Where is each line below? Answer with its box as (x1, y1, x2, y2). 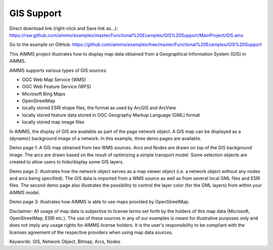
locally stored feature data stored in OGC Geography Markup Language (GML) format (22, 112, 200, 118)
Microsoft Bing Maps (22, 91, 66, 97)
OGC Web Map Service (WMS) (22, 76, 86, 82)
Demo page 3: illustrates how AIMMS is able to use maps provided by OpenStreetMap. (9, 199, 190, 205)
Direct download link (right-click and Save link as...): (9, 25, 118, 31)
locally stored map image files (22, 119, 84, 125)
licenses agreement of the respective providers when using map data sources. (9, 229, 173, 235)
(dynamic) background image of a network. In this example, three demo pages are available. (9, 136, 202, 142)
